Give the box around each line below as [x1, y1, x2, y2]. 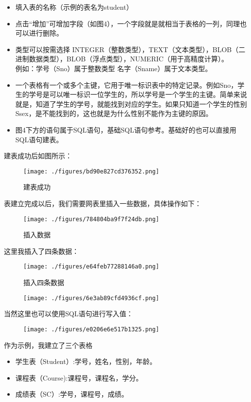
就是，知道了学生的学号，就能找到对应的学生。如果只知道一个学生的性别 [15, 98, 247, 109]
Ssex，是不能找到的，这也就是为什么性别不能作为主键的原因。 [15, 108, 213, 118]
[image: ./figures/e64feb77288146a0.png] [23, 263, 160, 270]
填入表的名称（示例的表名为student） [15, 2, 133, 12]
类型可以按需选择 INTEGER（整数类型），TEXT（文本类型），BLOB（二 [15, 44, 246, 54]
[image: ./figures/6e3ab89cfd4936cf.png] [23, 294, 160, 302]
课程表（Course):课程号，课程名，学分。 [15, 372, 143, 383]
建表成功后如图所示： [4, 151, 72, 161]
